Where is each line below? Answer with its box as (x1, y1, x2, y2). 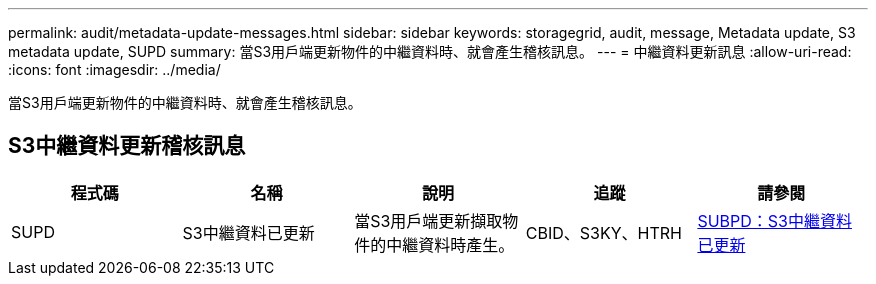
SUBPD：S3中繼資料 (697, 210, 852, 231)
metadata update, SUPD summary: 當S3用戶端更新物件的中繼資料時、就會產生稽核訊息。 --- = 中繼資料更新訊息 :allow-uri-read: (8, 43, 852, 60)
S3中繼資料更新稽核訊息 (8, 133, 246, 159)
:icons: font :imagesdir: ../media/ (8, 61, 221, 78)
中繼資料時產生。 (386, 234, 515, 255)
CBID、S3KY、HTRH (525, 222, 682, 243)
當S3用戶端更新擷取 (354, 210, 503, 231)
